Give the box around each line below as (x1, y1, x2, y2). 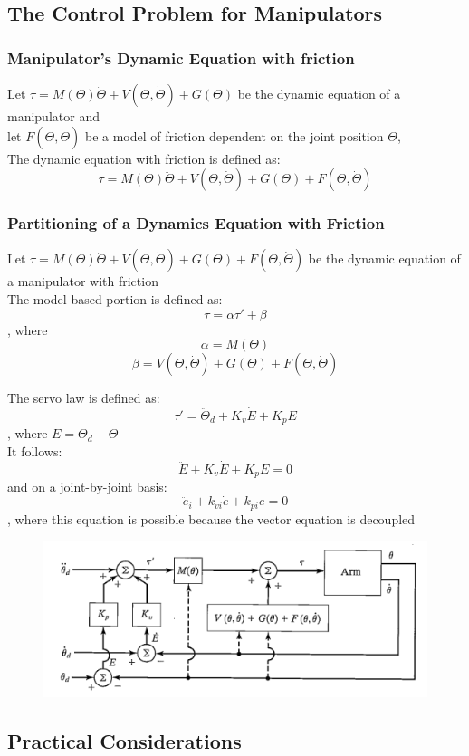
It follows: (7, 442, 62, 461)
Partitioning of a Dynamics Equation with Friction (7, 212, 385, 234)
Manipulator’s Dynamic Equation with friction (7, 46, 355, 69)
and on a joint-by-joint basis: (7, 477, 167, 496)
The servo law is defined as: (7, 388, 160, 407)
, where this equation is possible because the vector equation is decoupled (7, 509, 416, 528)
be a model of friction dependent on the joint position (84, 126, 384, 145)
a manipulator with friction (7, 272, 158, 291)
